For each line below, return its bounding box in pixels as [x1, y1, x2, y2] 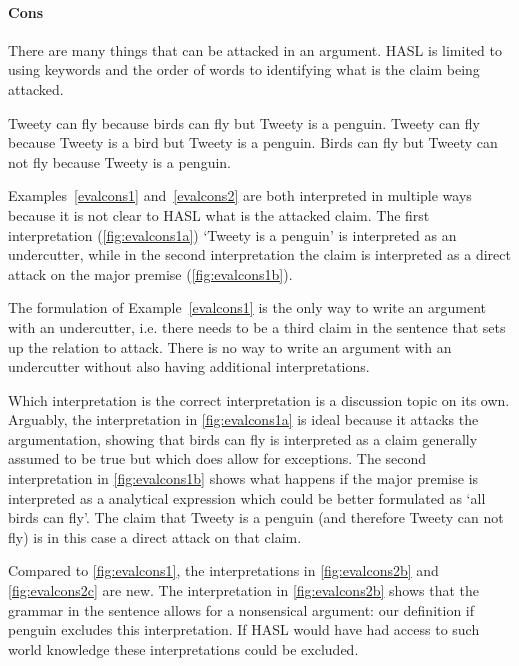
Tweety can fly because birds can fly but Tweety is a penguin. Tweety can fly [8, 112, 480, 133]
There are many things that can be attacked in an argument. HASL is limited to [8, 39, 502, 60]
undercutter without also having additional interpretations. [8, 356, 370, 377]
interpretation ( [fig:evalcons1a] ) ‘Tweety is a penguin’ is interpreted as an [8, 224, 457, 245]
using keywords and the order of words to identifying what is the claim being [8, 59, 480, 80]
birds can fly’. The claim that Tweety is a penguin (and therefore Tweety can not [8, 507, 504, 528]
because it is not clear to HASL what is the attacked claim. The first [8, 204, 430, 225]
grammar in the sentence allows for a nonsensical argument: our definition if [8, 599, 475, 620]
